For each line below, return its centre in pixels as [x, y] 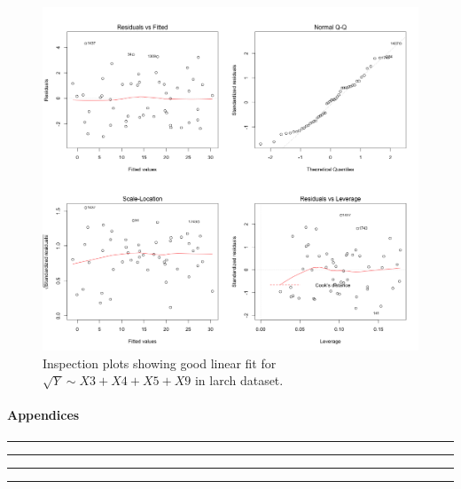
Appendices [43, 415]
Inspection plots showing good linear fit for [160, 363]
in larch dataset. [239, 380]
